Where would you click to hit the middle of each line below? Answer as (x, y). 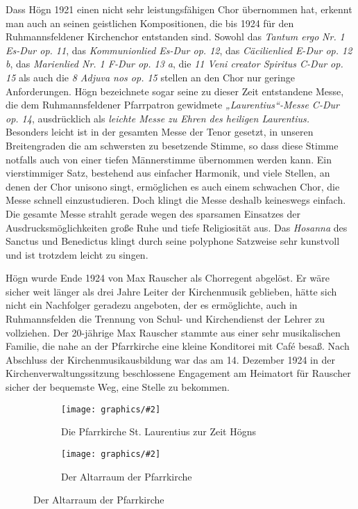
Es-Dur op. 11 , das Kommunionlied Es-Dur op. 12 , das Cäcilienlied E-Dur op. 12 (179, 50)
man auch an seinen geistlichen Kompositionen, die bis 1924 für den (150, 23)
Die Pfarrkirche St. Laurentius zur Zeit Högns (159, 431)
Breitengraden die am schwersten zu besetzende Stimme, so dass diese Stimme (172, 145)
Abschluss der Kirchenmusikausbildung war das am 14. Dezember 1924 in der (170, 359)
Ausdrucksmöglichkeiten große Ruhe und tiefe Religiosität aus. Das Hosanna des (177, 227)
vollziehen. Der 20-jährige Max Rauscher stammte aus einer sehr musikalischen (173, 332)
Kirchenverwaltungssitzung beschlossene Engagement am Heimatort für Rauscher (178, 373)
